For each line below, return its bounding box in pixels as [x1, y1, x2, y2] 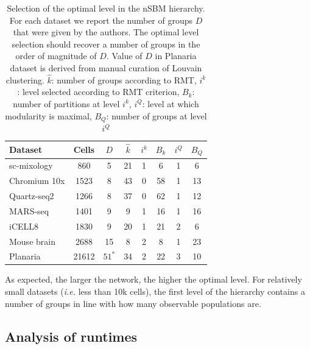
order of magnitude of [15, 49, 97, 62]
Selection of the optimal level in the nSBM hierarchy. [7, 2, 205, 14]
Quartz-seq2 [9, 189, 54, 202]
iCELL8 [9, 219, 39, 232]
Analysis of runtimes [5, 326, 138, 345]
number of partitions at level [13, 97, 120, 110]
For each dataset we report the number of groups [9, 13, 193, 26]
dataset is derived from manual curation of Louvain [10, 61, 202, 74]
